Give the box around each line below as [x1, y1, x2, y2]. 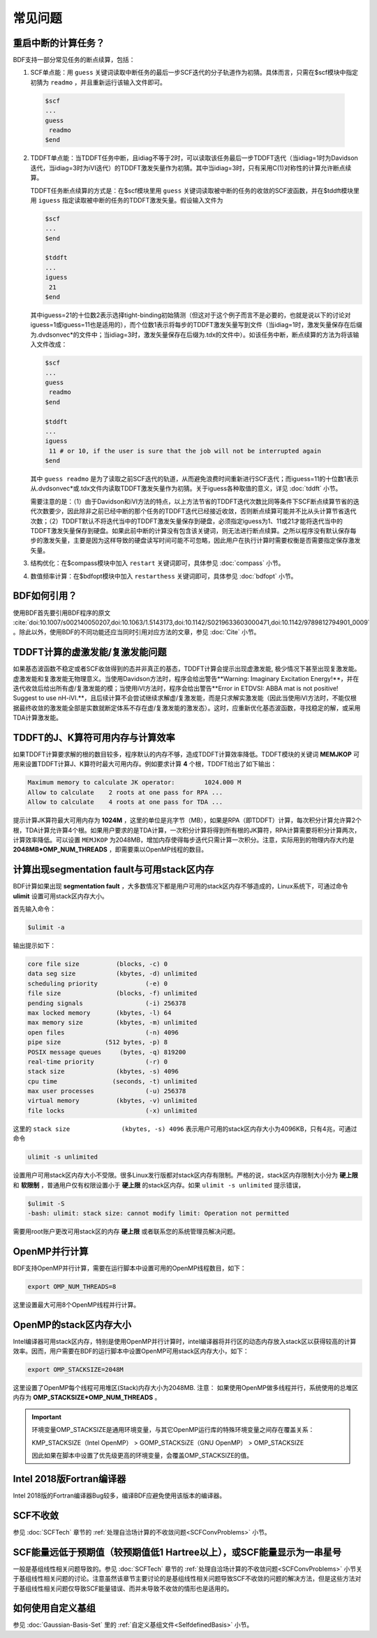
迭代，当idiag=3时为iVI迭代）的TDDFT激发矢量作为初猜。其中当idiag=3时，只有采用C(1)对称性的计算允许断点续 [30, 163, 352, 172]
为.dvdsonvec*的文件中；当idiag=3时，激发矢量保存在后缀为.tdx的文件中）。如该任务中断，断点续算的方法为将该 [30, 330, 353, 339]
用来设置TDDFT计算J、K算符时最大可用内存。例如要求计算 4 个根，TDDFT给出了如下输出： [13, 760, 277, 768]
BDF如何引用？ [13, 590, 77, 602]
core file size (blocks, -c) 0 [27, 960, 168, 967]
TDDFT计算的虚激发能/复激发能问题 [13, 646, 167, 658]
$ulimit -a [27, 923, 65, 932]
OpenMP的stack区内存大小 [13, 1319, 132, 1331]
